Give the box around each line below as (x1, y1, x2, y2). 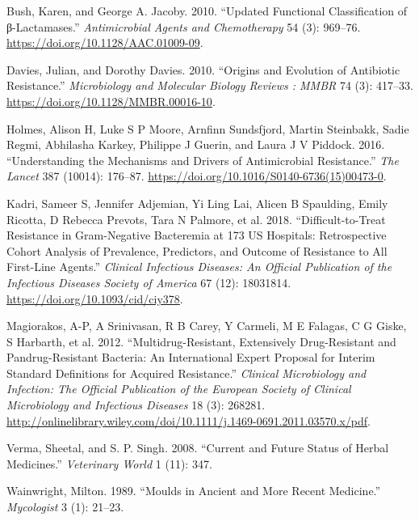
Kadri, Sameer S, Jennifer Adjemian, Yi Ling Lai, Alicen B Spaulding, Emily (6, 194, 388, 211)
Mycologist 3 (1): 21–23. (6, 498, 124, 515)
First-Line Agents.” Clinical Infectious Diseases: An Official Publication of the (6, 258, 392, 275)
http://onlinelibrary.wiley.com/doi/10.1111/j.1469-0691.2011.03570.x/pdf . (6, 412, 371, 429)
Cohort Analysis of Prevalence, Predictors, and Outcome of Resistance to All (6, 242, 388, 259)
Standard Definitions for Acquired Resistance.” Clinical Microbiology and (6, 364, 367, 381)
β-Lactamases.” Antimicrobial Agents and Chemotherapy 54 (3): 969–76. (6, 18, 361, 35)
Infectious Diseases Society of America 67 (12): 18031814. (6, 273, 291, 290)
